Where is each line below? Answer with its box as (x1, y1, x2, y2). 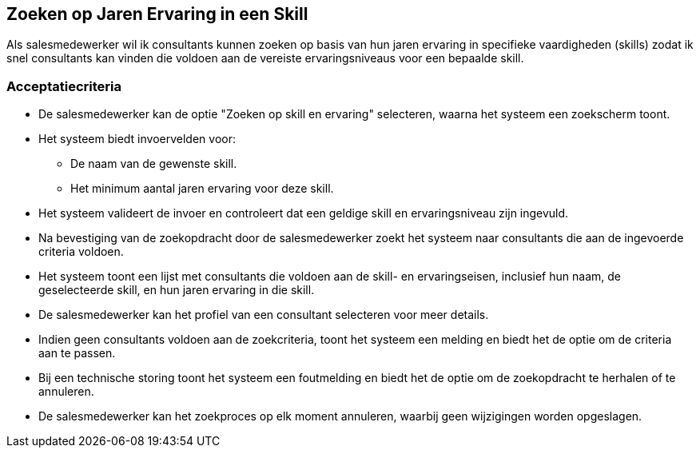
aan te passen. (38, 346, 116, 360)
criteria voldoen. (38, 245, 124, 259)
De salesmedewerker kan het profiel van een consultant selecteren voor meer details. (38, 308, 489, 322)
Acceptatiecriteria (6, 78, 121, 94)
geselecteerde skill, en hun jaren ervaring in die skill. (38, 283, 315, 297)
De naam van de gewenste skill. (70, 157, 237, 171)
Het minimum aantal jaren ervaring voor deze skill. (70, 181, 334, 196)
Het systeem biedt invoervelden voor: (38, 132, 236, 146)
